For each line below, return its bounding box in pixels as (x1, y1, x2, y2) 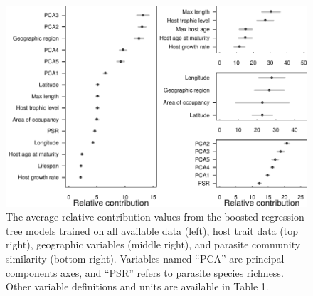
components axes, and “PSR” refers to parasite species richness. (6, 265, 284, 280)
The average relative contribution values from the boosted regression (6, 209, 304, 224)
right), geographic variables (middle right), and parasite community (6, 237, 301, 252)
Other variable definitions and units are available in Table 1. (6, 279, 269, 294)
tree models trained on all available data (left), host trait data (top (6, 223, 298, 238)
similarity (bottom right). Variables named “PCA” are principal (6, 251, 285, 266)
